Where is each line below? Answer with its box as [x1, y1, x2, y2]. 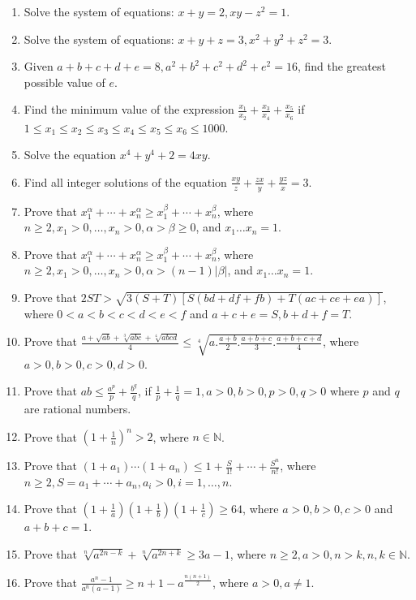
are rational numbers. [24, 399, 131, 417]
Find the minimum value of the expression [24, 101, 234, 118]
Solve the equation [24, 146, 116, 163]
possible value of [24, 73, 105, 90]
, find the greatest [297, 58, 386, 75]
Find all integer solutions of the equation [24, 173, 227, 190]
